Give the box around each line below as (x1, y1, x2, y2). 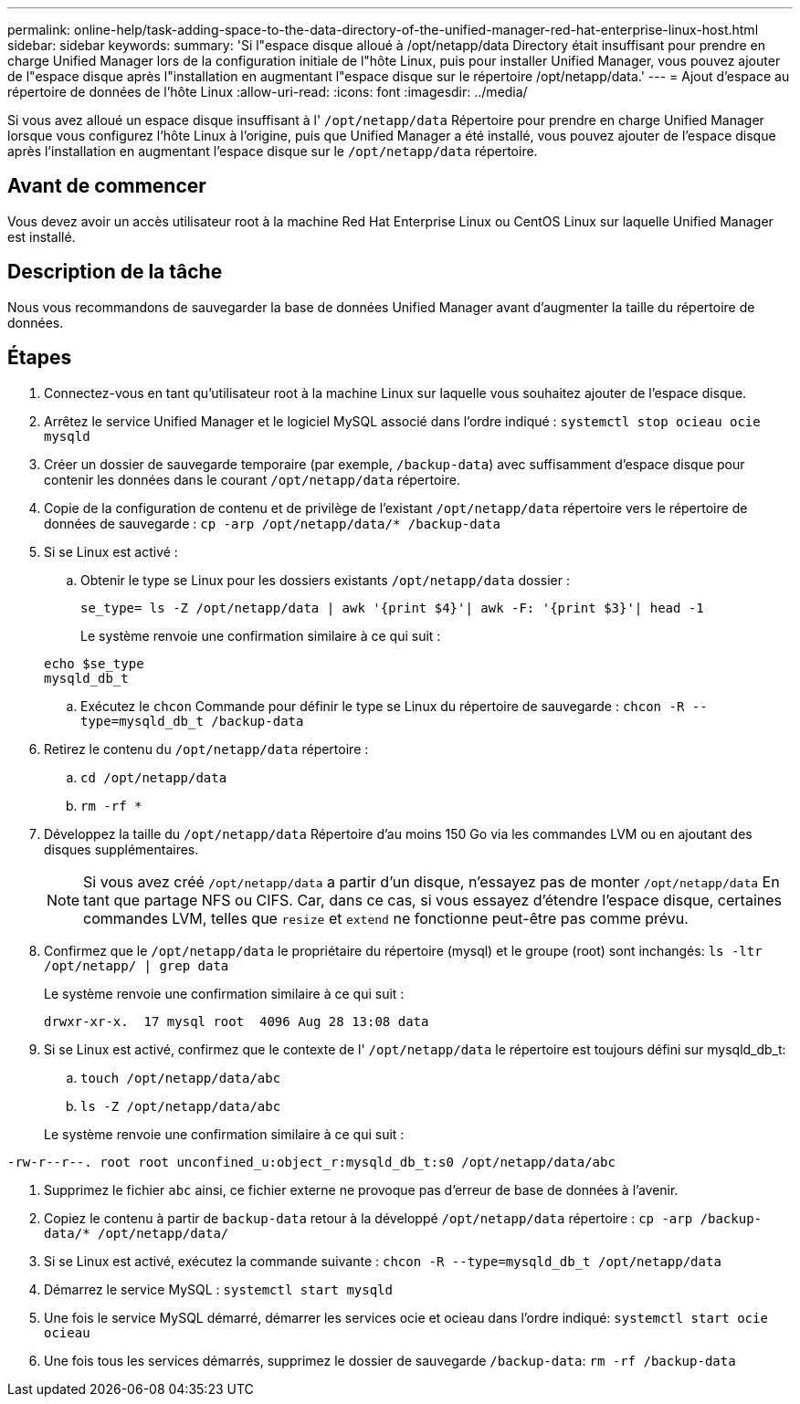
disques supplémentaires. (44, 841, 199, 857)
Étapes (7, 346, 72, 370)
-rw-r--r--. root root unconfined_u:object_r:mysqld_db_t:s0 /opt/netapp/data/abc (7, 1154, 616, 1169)
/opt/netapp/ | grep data (44, 958, 229, 973)
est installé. (7, 228, 76, 245)
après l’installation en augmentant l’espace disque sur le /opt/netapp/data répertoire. (7, 143, 538, 159)
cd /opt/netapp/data (80, 770, 227, 785)
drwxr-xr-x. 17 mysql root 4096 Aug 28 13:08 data (44, 1013, 429, 1029)
